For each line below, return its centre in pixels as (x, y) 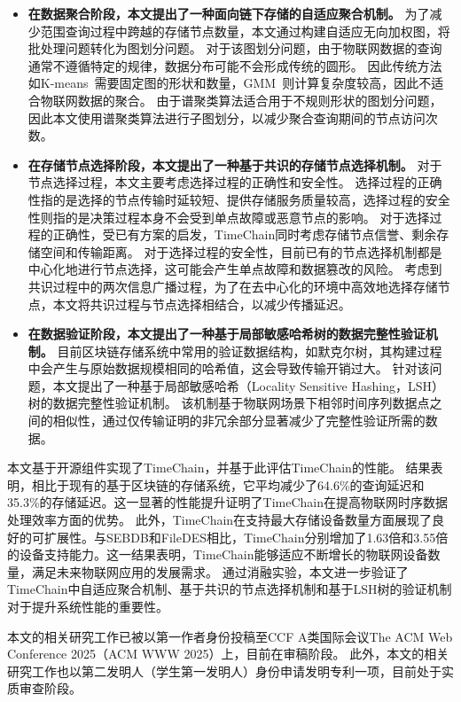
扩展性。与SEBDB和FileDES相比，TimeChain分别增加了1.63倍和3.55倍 (246, 537)
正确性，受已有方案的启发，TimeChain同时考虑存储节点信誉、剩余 (245, 234)
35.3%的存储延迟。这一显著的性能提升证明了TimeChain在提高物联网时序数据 (227, 502)
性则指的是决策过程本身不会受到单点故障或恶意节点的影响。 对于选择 (229, 217)
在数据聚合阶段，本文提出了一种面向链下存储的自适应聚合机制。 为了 (229, 13)
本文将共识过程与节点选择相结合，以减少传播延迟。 (202, 304)
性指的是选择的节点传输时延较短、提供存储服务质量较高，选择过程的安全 (239, 199)
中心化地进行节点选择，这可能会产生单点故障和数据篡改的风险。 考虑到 (235, 269)
